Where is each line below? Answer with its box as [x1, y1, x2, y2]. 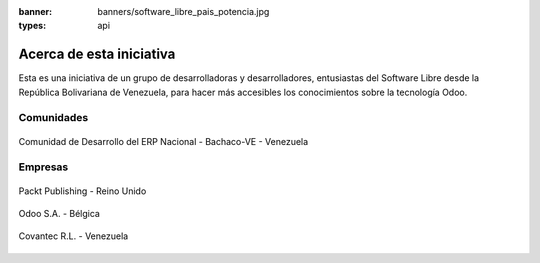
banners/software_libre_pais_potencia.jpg [97, 6, 270, 17]
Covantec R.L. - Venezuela [18, 230, 129, 242]
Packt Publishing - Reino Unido [18, 185, 147, 197]
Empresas [18, 160, 69, 174]
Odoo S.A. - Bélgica [18, 207, 100, 219]
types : [18, 20, 47, 32]
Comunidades [18, 111, 89, 125]
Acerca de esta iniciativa [18, 46, 176, 63]
